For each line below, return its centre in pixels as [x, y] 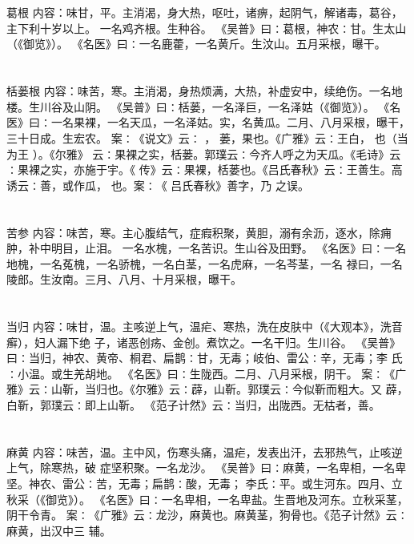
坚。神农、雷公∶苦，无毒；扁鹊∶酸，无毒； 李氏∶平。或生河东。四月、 [199, 483]
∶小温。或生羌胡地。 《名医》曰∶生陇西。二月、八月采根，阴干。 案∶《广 [207, 373]
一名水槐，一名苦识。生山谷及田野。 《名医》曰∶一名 [264, 248]
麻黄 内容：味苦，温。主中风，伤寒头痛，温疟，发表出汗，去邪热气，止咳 [199, 451]
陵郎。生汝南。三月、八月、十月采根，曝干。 [124, 279]
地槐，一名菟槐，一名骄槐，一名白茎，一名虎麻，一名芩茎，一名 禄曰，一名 [205, 263]
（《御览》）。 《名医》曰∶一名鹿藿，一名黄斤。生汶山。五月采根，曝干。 [196, 44]
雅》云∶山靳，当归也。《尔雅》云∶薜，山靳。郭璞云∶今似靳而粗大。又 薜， [207, 389]
